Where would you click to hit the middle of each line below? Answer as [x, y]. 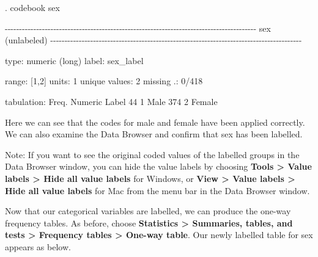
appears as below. [38, 246]
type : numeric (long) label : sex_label [74, 60]
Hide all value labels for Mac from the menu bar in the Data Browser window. [157, 190]
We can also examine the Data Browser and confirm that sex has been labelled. [154, 134]
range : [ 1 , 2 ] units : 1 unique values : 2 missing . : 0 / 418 [104, 81]
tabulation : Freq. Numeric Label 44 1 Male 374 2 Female [111, 101]
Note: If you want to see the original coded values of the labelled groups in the [152, 154]
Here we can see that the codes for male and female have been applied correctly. [155, 122]
